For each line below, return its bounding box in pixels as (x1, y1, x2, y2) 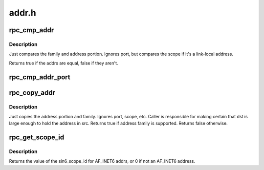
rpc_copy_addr (9, 88, 56, 97)
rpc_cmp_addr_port (9, 73, 70, 81)
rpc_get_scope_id (9, 133, 65, 142)
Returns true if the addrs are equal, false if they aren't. (9, 60, 118, 66)
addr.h (9, 7, 36, 18)
